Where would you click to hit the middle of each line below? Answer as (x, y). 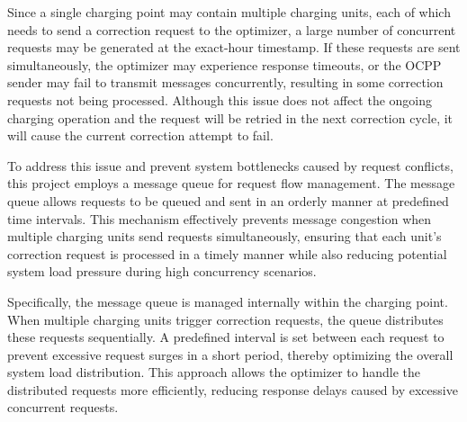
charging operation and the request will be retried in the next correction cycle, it (230, 117)
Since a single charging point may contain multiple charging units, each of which (229, 12)
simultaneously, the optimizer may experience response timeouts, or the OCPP (225, 64)
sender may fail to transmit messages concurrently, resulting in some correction (225, 82)
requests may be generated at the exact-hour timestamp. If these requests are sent (234, 47)
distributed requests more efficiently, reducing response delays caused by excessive (233, 389)
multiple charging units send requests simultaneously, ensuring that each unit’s (225, 236)
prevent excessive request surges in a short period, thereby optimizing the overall (230, 354)
